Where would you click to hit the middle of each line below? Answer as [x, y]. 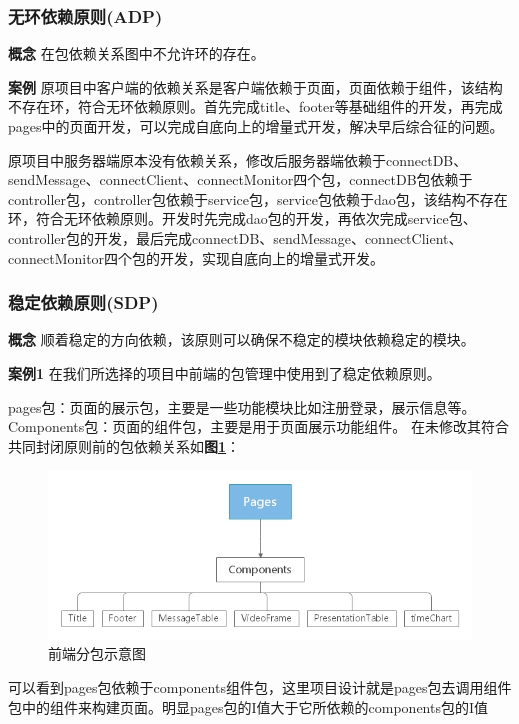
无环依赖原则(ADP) [85, 15]
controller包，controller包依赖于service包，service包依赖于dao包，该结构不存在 [258, 198]
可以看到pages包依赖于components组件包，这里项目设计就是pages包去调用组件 [260, 687]
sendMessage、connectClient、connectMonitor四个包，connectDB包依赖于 [240, 179]
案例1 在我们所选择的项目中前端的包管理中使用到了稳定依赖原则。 [224, 372]
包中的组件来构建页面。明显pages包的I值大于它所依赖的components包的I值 [248, 706]
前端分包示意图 [97, 653]
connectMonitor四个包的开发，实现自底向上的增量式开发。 [196, 257]
